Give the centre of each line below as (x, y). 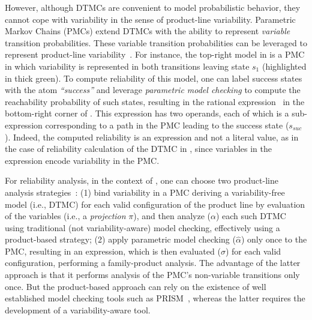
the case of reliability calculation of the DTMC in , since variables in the (138, 149)
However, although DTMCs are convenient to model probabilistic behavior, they (153, 7)
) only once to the (274, 239)
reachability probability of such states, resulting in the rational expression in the (155, 101)
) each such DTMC (251, 216)
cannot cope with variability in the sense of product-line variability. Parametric (150, 19)
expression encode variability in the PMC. (82, 160)
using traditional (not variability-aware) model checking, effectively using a (142, 227)
